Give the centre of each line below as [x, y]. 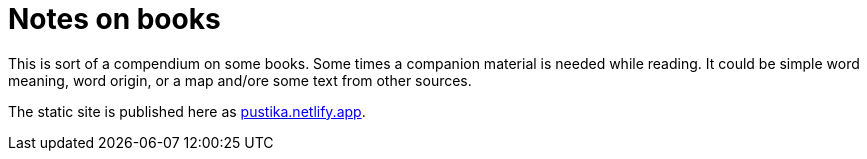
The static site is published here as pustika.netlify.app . [187, 111]
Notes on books [114, 19]
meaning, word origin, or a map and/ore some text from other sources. [240, 80]
